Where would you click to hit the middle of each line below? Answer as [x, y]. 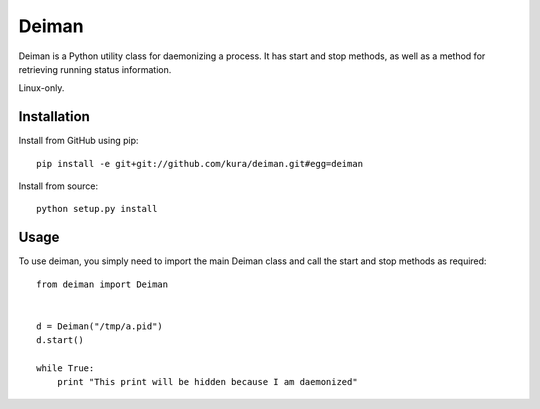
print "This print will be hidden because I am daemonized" [207, 382]
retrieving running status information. [95, 69]
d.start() [60, 340]
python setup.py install [97, 209]
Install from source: [58, 186]
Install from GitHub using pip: [78, 141]
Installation [54, 116]
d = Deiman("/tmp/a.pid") [100, 326]
